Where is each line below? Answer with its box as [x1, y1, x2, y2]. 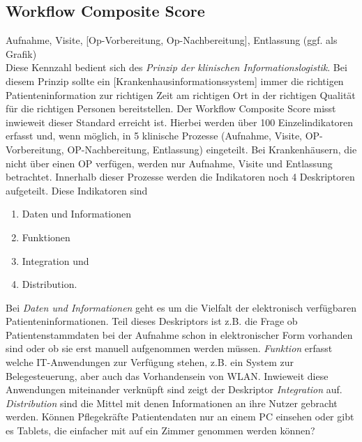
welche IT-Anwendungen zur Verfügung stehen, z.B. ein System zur [6, 355, 294, 369]
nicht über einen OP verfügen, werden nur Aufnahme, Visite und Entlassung [6, 155, 333, 170]
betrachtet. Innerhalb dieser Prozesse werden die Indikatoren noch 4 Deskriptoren [6, 169, 355, 184]
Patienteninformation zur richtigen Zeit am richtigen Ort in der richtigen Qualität [6, 87, 356, 102]
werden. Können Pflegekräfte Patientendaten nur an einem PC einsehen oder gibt [6, 409, 354, 424]
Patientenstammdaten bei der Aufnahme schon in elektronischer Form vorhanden [6, 327, 353, 342]
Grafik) [6, 46, 37, 61]
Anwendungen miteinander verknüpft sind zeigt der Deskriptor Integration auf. [6, 382, 342, 397]
